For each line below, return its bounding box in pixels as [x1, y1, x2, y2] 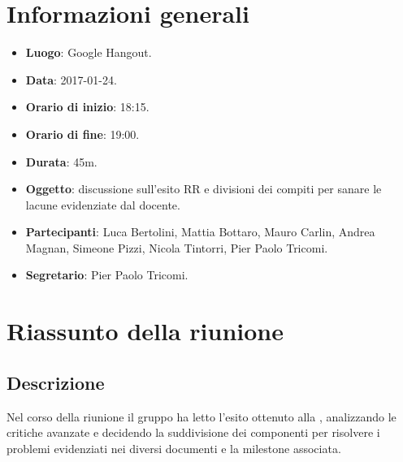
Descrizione [6, 369, 105, 395]
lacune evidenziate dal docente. [25, 196, 180, 213]
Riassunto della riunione [6, 314, 284, 348]
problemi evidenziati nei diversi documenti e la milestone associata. [6, 439, 341, 456]
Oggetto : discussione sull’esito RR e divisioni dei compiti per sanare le [25, 180, 382, 197]
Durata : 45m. [25, 153, 97, 170]
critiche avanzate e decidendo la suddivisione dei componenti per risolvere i [6, 424, 380, 441]
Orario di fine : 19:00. [25, 125, 140, 142]
